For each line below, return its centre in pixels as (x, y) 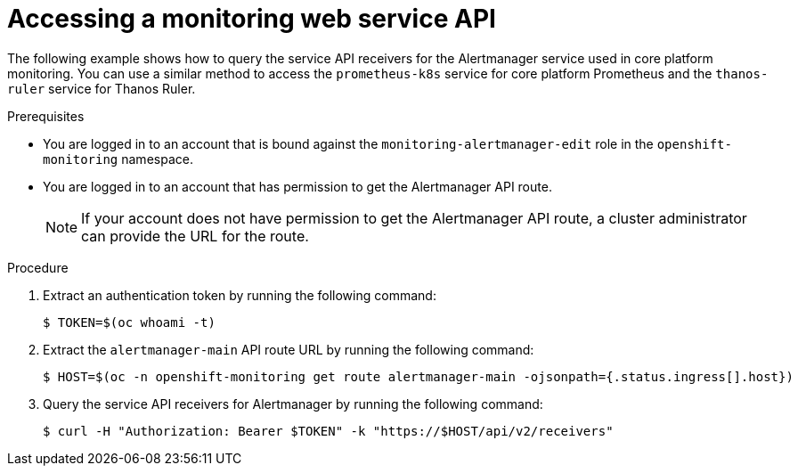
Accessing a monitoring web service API (252, 19)
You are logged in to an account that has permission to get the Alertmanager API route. (297, 186)
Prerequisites (46, 116)
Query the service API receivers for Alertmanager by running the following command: (293, 404)
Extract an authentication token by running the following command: (240, 295)
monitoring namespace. (118, 159)
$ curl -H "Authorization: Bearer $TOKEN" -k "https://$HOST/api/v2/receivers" (328, 431)
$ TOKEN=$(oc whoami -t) (129, 322)
